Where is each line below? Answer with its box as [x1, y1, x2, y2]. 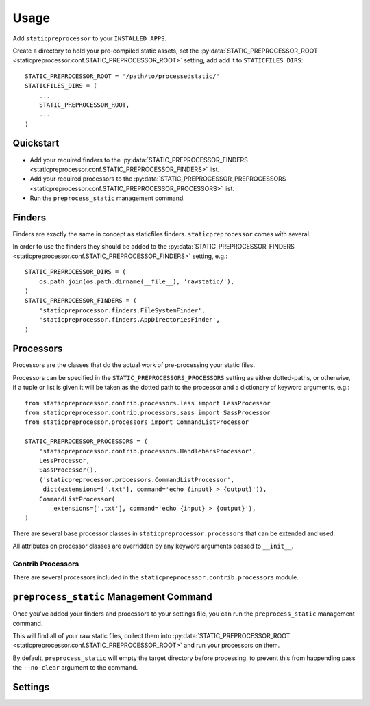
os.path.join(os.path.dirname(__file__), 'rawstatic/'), [38, 277, 234, 286]
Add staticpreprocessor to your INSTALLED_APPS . [12, 34, 167, 42]
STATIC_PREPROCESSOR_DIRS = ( [25, 268, 127, 276]
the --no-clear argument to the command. [12, 664, 138, 672]
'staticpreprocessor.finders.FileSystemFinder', [38, 306, 206, 314]
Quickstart [12, 138, 60, 149]
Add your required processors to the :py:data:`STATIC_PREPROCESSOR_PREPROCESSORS [29, 175, 286, 183]
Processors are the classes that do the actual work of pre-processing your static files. [12, 361, 256, 369]
